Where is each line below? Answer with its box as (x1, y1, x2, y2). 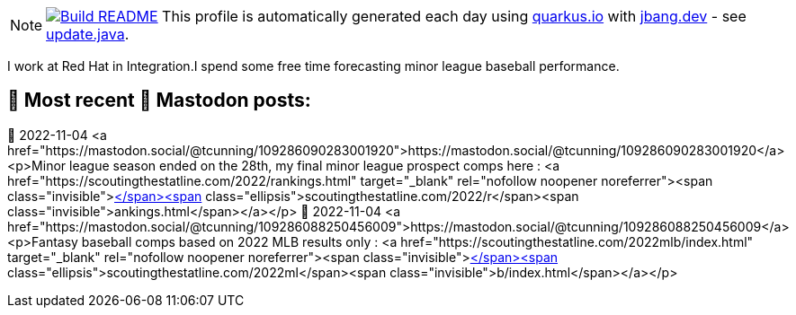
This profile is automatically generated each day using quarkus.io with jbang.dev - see (162, 7, 747, 25)
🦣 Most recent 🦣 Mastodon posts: (7, 89, 311, 112)
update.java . (46, 25, 130, 43)
